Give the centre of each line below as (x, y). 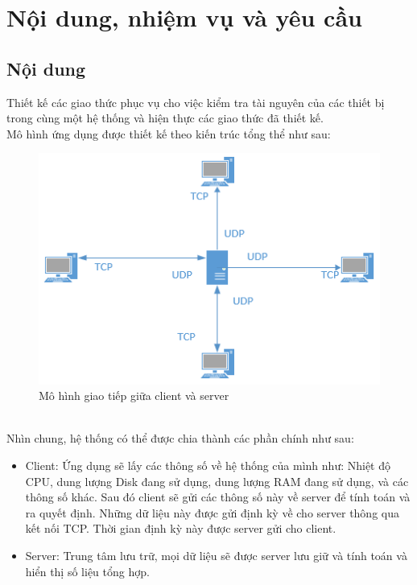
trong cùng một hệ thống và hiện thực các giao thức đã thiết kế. (165, 118)
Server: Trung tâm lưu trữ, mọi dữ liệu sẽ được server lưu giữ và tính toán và (216, 555)
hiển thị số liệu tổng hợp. (87, 571)
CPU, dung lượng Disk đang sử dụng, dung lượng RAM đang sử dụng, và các (217, 481)
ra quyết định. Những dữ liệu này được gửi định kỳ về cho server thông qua (212, 512)
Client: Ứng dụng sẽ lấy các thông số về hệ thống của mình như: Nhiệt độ (208, 465)
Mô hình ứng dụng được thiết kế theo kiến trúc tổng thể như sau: (169, 133)
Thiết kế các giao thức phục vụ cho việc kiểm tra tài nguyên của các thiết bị (196, 102)
